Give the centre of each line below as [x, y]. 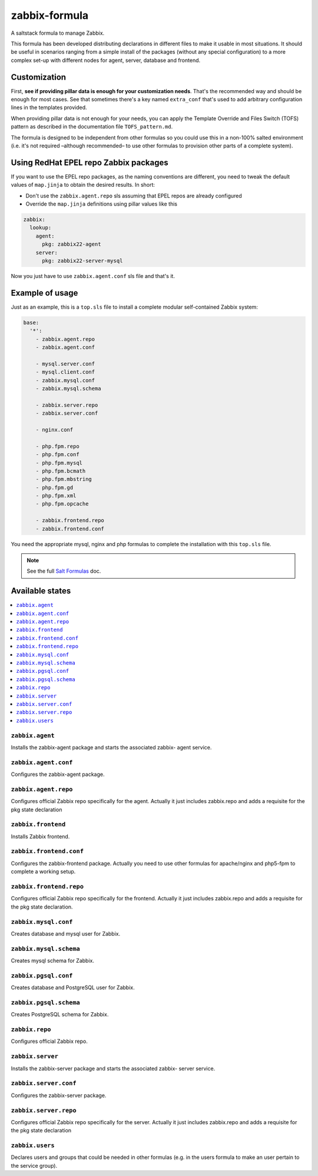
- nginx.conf [54, 430]
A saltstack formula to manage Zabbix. [58, 33]
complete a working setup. [43, 871]
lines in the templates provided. [49, 108]
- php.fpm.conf [57, 455]
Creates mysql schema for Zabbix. [52, 961]
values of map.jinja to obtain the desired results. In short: [83, 185]
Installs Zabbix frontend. [40, 836]
